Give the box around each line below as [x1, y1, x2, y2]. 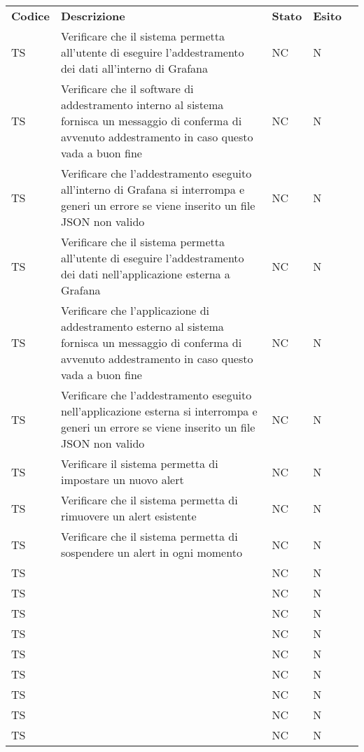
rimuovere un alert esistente [60, 508, 197, 524]
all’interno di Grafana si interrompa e [60, 181, 245, 197]
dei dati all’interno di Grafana [60, 60, 208, 76]
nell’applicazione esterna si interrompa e [60, 403, 258, 419]
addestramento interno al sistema [60, 97, 224, 113]
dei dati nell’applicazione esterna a [60, 266, 230, 282]
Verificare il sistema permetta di [60, 455, 218, 471]
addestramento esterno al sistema [60, 318, 224, 334]
